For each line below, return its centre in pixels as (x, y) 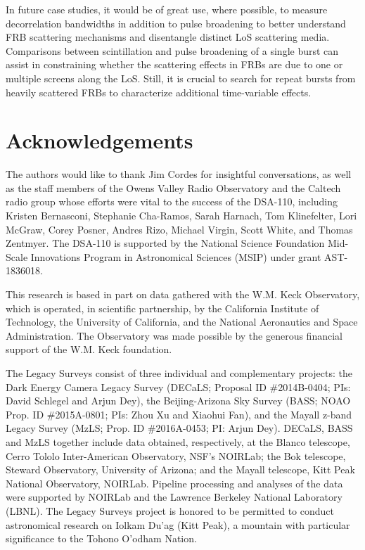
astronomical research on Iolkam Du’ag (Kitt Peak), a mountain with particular (178, 524)
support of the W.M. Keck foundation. (89, 349)
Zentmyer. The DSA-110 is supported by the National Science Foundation (165, 243)
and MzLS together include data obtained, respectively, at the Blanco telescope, (178, 441)
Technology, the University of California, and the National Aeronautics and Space (182, 322)
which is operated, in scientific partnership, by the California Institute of (162, 308)
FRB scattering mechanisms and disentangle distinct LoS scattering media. (168, 37)
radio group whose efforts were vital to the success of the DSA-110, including (172, 202)
